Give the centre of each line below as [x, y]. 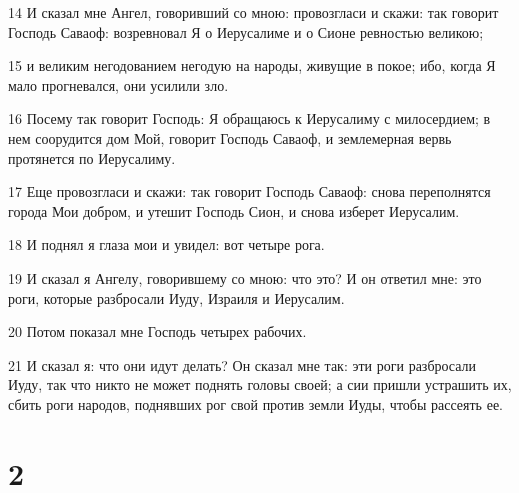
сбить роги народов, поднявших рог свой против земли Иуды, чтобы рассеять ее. [255, 403]
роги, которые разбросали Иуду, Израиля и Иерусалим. [176, 297]
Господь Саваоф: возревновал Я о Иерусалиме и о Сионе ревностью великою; [246, 31]
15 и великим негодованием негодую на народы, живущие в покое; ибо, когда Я [252, 65]
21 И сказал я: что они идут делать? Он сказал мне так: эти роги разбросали [242, 364]
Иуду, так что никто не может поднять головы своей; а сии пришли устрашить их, [260, 384]
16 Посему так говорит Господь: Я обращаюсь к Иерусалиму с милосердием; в [249, 118]
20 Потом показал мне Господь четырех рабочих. [157, 331]
